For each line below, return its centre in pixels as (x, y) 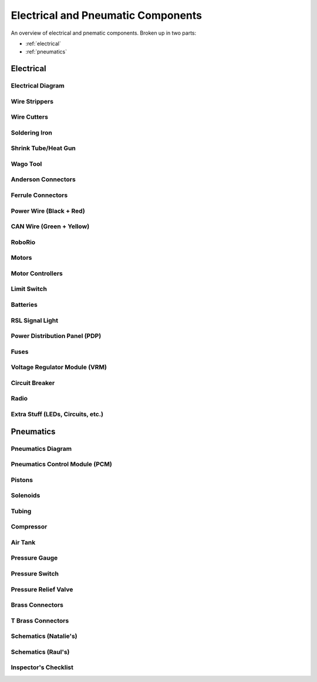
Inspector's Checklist (42, 667)
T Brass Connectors (40, 620)
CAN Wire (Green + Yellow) (50, 226)
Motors (21, 258)
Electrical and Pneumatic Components (107, 15)
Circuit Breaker (33, 383)
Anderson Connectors (43, 179)
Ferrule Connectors (39, 195)
